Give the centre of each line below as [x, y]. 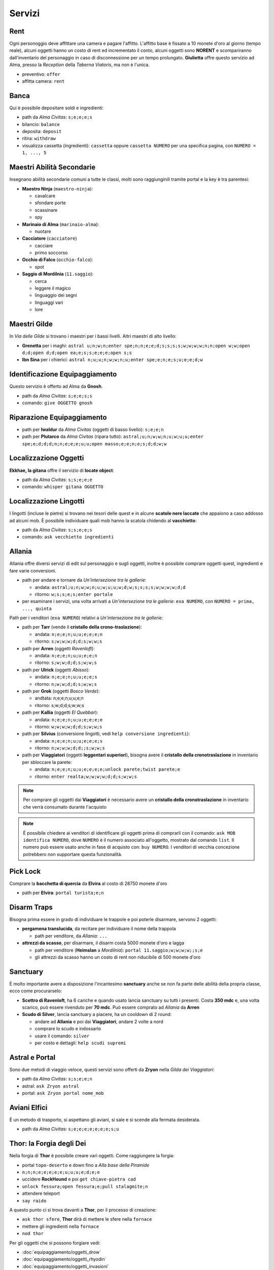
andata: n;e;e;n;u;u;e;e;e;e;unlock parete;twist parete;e [107, 769]
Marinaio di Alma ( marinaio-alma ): [61, 224]
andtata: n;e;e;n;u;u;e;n [59, 698]
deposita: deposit [42, 132]
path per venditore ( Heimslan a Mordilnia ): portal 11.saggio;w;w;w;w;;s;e [119, 950]
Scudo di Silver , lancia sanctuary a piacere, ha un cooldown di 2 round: [97, 1014]
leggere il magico [53, 288]
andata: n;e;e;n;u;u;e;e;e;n [69, 634]
